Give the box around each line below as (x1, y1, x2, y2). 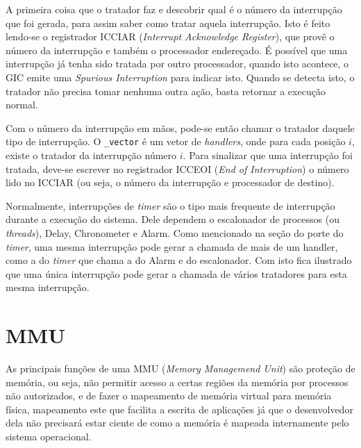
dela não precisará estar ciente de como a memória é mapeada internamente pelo (6, 415, 349, 430)
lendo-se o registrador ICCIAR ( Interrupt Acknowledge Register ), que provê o (6, 29, 335, 44)
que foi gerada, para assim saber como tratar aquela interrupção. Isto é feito (6, 15, 330, 30)
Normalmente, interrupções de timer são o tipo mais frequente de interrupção (6, 198, 335, 213)
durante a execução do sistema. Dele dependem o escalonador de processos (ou (6, 212, 339, 226)
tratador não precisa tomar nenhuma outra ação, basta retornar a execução (6, 83, 326, 98)
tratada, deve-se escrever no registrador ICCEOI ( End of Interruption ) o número (6, 161, 349, 176)
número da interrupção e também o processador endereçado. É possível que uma (6, 42, 348, 57)
